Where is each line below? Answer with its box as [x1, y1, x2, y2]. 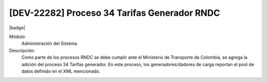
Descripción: [9, 47, 36, 53]
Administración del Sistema [21, 41, 78, 46]
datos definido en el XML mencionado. [21, 68, 100, 74]
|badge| [9, 25, 26, 31]
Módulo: [9, 34, 26, 40]
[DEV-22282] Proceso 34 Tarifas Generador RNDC [9, 7, 220, 18]
